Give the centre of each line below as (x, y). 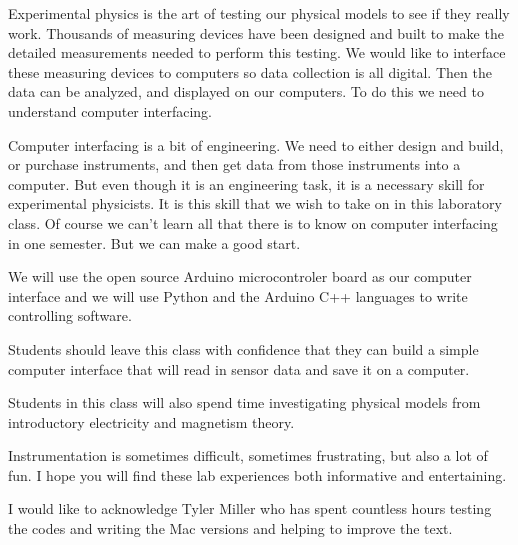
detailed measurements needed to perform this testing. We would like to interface (257, 52)
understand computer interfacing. (110, 110)
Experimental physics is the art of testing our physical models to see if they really (259, 13)
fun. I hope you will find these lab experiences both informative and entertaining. (257, 474)
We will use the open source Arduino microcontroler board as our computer (240, 276)
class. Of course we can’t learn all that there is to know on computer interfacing (253, 222)
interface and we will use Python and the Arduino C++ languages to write (238, 295)
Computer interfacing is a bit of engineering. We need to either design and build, (256, 144)
